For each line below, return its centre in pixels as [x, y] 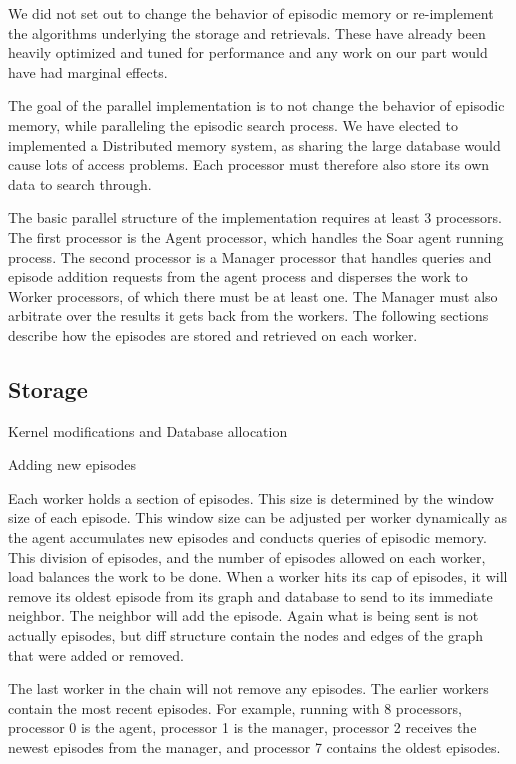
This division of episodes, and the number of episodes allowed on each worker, [247, 556]
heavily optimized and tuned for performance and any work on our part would [248, 52]
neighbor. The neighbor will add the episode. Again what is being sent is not [243, 615]
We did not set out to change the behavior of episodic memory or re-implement [251, 13]
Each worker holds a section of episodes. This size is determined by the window [251, 497]
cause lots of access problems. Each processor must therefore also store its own [249, 164]
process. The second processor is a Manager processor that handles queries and [250, 256]
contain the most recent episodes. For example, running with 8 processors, [235, 707]
